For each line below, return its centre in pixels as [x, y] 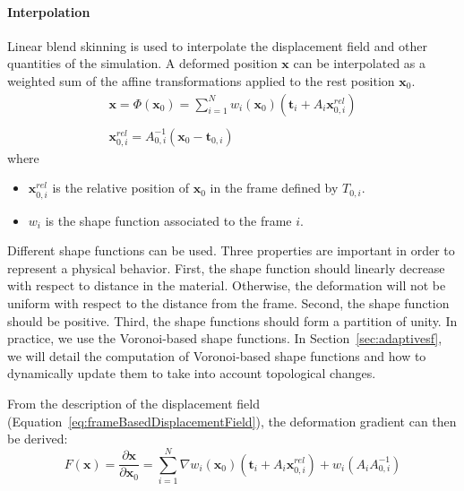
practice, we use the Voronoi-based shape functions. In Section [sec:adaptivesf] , [225, 338]
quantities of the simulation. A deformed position [142, 63]
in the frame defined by [274, 188]
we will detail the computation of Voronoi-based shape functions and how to [217, 355]
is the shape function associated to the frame [168, 220]
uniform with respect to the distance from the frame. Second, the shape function [228, 302]
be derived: [38, 439]
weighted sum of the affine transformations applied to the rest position [201, 80]
